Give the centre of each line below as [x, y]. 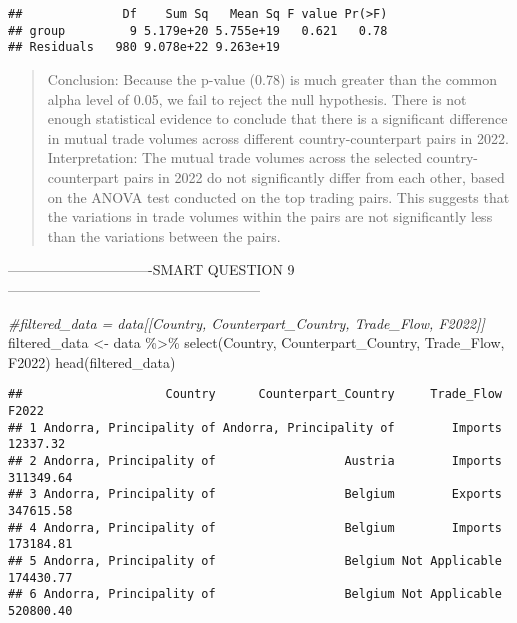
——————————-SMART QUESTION [145, 269]
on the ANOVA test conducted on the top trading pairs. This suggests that [278, 196]
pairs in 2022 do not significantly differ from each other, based [314, 176]
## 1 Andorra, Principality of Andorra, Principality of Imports [255, 427]
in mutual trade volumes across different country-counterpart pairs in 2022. [278, 137]
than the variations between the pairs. [164, 235]
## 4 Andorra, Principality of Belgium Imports [255, 527]
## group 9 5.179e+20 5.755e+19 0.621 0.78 [198, 30]
